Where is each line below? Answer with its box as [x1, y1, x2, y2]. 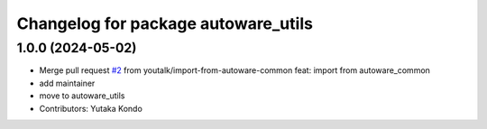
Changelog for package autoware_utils [16, 14, 313, 33]
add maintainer [39, 78, 96, 88]
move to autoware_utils [39, 90, 125, 101]
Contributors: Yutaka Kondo [39, 103, 143, 114]
